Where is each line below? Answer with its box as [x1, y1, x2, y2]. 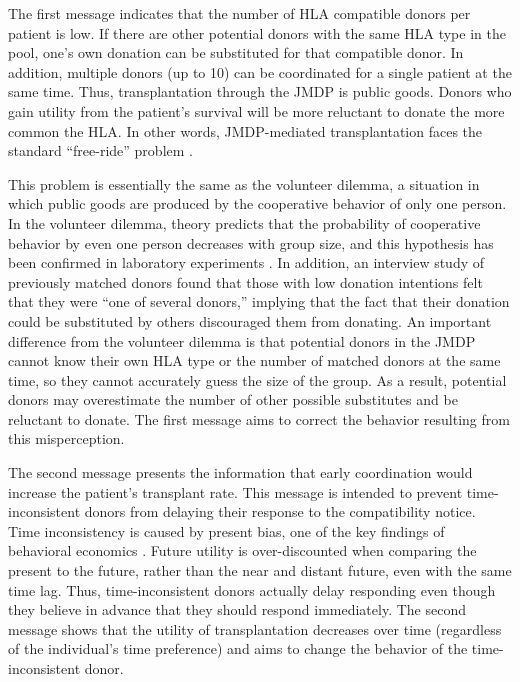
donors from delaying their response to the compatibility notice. [84, 501, 476, 522]
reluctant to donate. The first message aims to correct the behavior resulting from [8, 408, 510, 429]
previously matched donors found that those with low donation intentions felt [8, 271, 483, 292]
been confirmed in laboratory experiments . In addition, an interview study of [8, 252, 485, 273]
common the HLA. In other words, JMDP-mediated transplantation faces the [8, 120, 483, 141]
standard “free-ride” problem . [8, 140, 193, 161]
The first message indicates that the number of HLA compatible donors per [8, 3, 471, 23]
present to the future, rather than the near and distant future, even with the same [8, 560, 512, 581]
